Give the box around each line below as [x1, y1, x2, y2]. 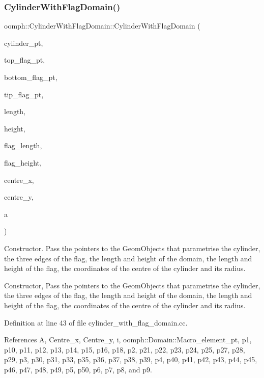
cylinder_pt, [4, 37, 43, 48]
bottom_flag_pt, [4, 72, 57, 82]
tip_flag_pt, [4, 89, 44, 99]
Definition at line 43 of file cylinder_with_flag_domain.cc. [4, 317, 188, 328]
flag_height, [4, 157, 42, 168]
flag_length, [4, 140, 42, 151]
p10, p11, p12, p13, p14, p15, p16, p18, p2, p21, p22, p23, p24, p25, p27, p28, [4, 344, 245, 355]
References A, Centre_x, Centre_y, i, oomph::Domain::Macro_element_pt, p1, [4, 334, 252, 345]
